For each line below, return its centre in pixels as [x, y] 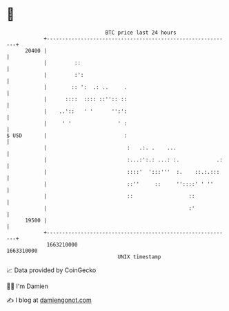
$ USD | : [67, 135]
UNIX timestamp [139, 257]
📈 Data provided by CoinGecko [51, 270]
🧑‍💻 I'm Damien [28, 286]
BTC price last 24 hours [141, 33]
